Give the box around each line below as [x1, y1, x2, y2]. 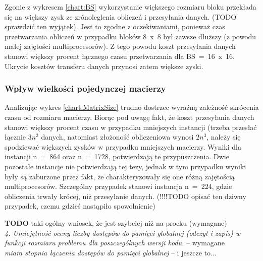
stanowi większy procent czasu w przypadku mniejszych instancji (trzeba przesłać [5, 121, 257, 132]
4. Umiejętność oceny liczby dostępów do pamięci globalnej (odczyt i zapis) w [5, 227, 241, 238]
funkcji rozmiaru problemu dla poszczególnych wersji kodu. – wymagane [5, 237, 225, 248]
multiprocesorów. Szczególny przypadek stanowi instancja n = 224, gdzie [5, 181, 232, 191]
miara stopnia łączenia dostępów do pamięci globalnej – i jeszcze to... [5, 247, 217, 257]
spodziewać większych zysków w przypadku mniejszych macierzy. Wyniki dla [5, 141, 241, 152]
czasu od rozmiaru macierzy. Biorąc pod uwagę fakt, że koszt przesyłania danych [5, 111, 254, 122]
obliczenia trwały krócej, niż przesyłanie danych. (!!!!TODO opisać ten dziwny [5, 190, 246, 201]
